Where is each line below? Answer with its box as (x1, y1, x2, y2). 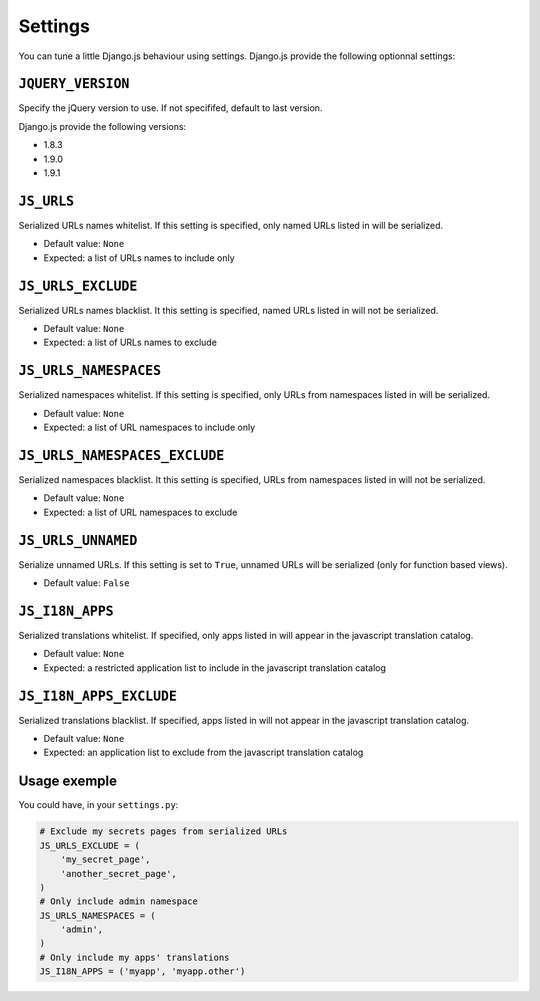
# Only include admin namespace (39, 896, 199, 907)
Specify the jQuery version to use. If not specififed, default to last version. (18, 102, 323, 114)
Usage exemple (18, 773, 118, 790)
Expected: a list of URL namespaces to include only (43, 421, 255, 434)
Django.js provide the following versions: (18, 120, 187, 132)
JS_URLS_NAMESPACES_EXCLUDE (18, 447, 225, 464)
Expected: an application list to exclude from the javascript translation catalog (43, 746, 364, 759)
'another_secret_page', (60, 868, 177, 879)
